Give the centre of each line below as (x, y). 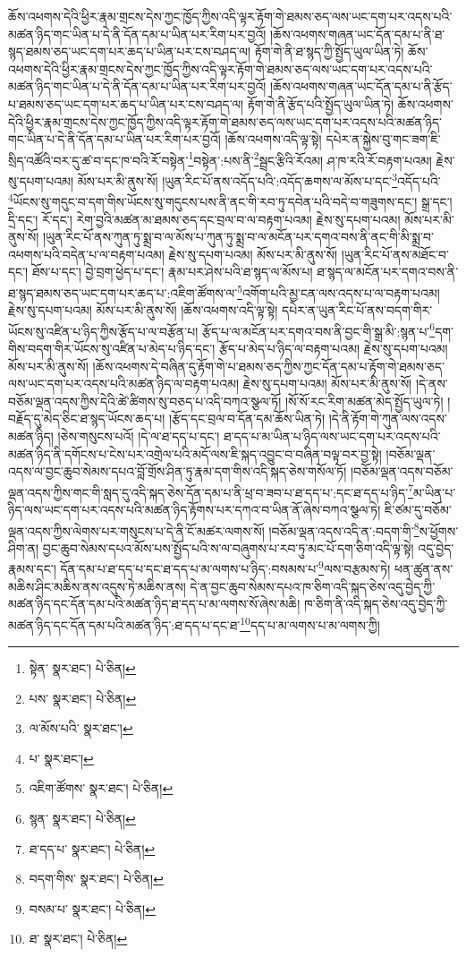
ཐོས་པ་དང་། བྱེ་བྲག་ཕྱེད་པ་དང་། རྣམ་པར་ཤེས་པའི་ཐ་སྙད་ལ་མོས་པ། (172, 272)
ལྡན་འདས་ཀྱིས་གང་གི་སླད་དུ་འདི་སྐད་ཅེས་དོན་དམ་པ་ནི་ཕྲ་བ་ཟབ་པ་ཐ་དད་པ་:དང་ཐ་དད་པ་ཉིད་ (208, 492)
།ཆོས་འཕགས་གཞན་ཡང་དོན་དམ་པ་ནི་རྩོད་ (361, 86)
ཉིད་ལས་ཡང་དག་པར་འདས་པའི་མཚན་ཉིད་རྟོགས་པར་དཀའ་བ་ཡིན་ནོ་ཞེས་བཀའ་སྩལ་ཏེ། (195, 509)
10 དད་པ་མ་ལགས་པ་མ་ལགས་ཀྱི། (310, 623)
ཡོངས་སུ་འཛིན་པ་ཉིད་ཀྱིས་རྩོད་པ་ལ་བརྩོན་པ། (103, 331)
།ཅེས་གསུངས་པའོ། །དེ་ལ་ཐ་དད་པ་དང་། (139, 436)
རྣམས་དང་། (32, 569)
